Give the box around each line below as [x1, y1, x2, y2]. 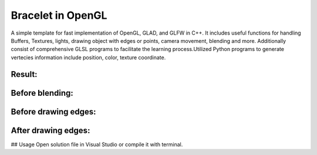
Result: [11, 69, 38, 79]
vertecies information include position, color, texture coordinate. [11, 53, 166, 61]
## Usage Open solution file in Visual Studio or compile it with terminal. [11, 141, 183, 148]
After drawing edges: [11, 125, 90, 135]
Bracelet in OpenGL [11, 9, 107, 22]
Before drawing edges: [11, 106, 96, 117]
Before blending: [11, 88, 73, 98]
